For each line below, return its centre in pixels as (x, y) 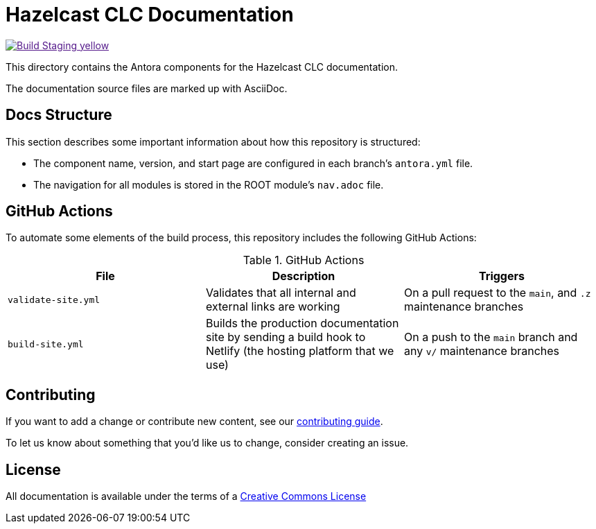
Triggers (502, 276)
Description (304, 276)
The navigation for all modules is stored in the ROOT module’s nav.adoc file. (209, 184)
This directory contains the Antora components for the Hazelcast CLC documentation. (202, 67)
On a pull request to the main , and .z (497, 293)
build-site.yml (46, 344)
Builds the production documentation (302, 323)
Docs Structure (59, 115)
